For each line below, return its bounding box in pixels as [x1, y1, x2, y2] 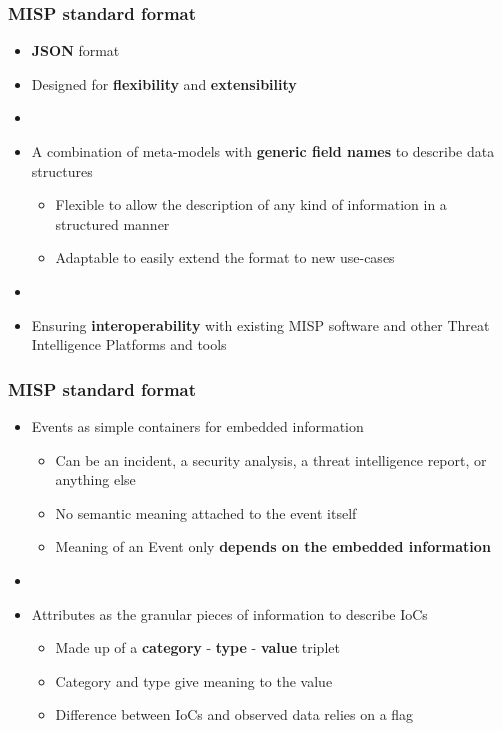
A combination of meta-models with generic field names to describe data [31, 141, 495, 161]
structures [31, 160, 93, 181]
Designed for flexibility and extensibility [31, 73, 297, 94]
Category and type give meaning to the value [55, 670, 333, 691]
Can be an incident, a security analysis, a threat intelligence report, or [55, 449, 487, 470]
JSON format [31, 40, 120, 61]
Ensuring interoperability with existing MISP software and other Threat [31, 314, 490, 335]
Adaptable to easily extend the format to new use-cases [55, 247, 395, 268]
